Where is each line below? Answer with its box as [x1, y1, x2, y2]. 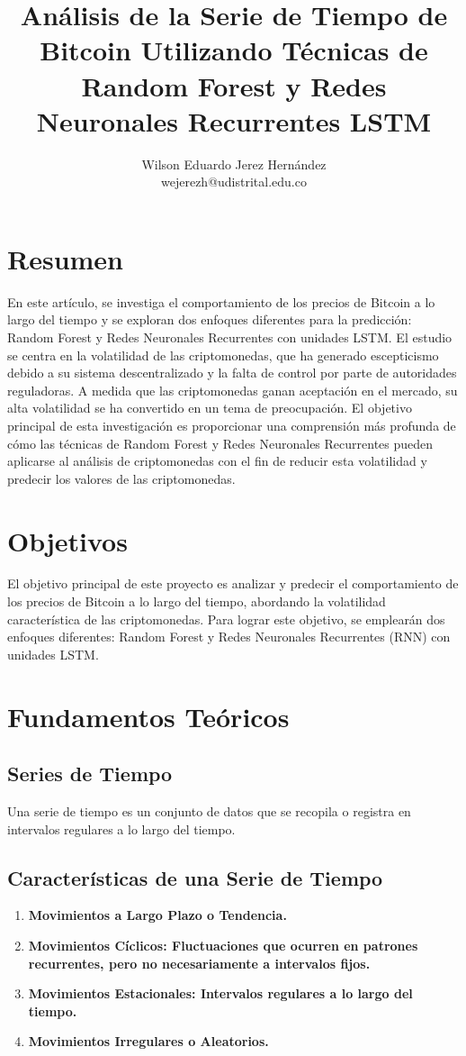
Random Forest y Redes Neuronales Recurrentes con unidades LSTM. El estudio [7, 328, 453, 346]
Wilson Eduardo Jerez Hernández [141, 154, 327, 173]
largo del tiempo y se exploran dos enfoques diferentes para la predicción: [7, 310, 412, 329]
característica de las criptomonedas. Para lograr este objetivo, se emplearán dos [7, 609, 445, 628]
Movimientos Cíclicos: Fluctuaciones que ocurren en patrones [28, 936, 418, 954]
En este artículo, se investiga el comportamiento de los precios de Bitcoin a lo [7, 292, 435, 311]
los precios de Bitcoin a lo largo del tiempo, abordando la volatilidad [7, 592, 386, 611]
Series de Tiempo [7, 760, 173, 787]
